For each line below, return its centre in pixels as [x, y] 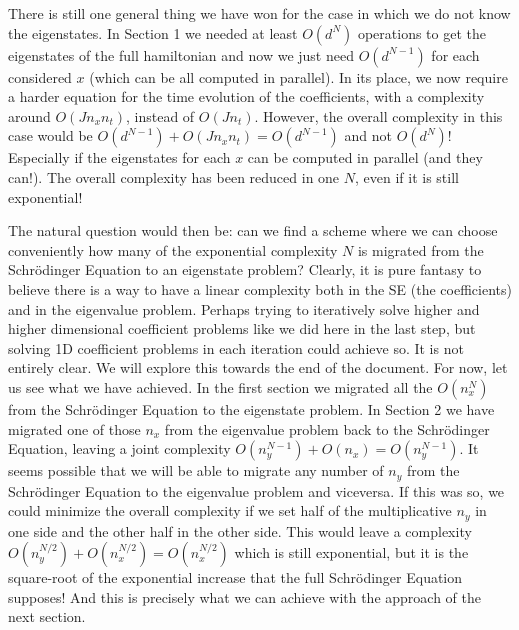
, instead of [160, 115]
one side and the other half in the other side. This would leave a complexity [240, 530]
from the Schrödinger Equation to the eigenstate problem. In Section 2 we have [251, 408]
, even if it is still [407, 176]
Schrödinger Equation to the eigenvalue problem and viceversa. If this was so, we [256, 490]
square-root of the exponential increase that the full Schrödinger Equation [235, 577]
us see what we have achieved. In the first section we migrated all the [220, 386]
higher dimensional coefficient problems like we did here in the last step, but [242, 328]
